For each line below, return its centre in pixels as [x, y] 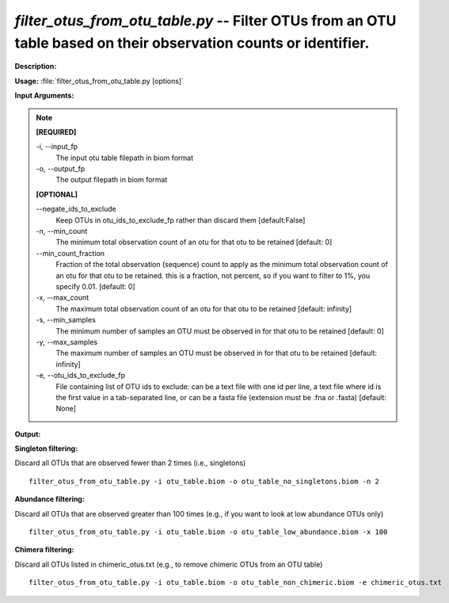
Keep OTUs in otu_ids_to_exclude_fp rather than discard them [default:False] [181, 220]
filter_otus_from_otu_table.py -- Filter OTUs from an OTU [205, 21]
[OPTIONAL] [57, 194]
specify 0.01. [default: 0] [96, 286]
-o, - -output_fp [61, 169]
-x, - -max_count [63, 298]
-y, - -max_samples [67, 342]
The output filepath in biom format [112, 180]
